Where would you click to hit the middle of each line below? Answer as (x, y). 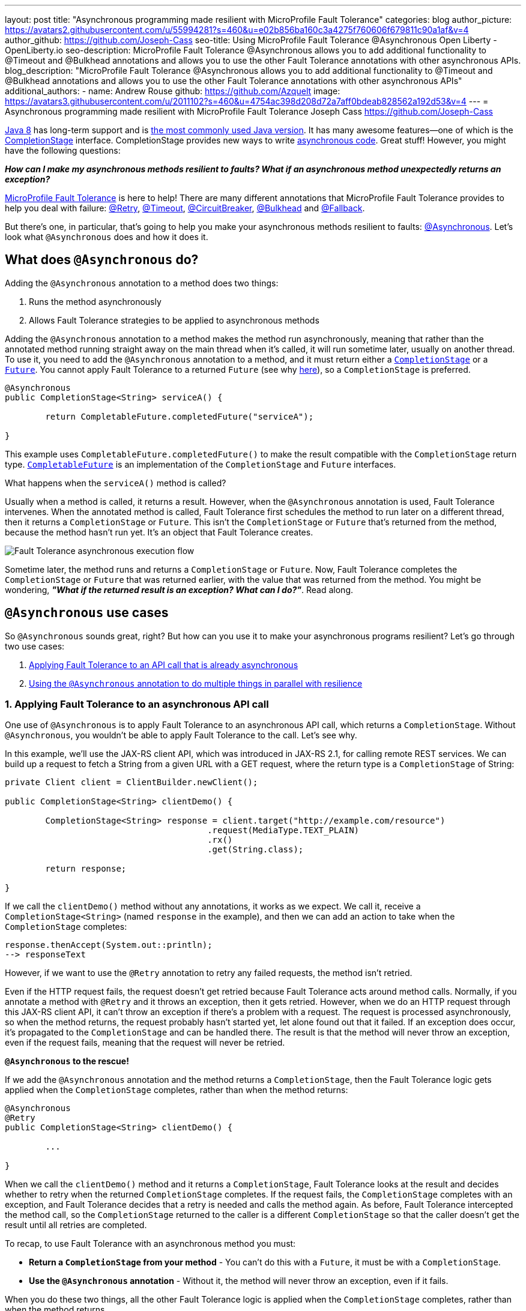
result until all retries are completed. (76, 1225)
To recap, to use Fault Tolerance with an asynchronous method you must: (150, 1244)
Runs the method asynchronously (95, 301)
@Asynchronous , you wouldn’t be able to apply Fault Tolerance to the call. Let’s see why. (181, 735)
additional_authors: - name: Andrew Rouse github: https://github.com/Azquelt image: (173, 91)
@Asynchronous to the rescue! (67, 1061)
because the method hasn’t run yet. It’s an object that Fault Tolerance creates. (159, 532)
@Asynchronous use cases (87, 613)
